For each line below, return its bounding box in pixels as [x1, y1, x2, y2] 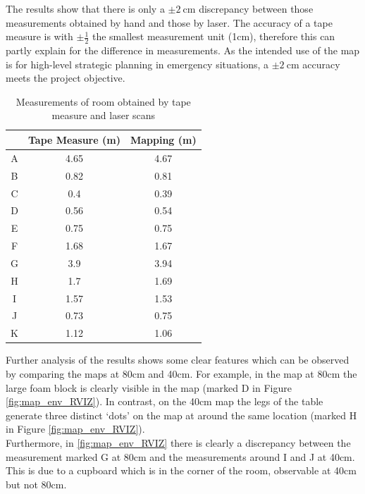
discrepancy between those [199, 1, 314, 16]
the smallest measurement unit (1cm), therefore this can [92, 29, 335, 44]
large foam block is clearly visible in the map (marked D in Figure [6, 380, 292, 395]
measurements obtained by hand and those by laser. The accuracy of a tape [6, 15, 333, 30]
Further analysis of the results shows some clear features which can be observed [6, 352, 349, 367]
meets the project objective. [6, 70, 125, 85]
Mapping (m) [130, 132, 197, 147]
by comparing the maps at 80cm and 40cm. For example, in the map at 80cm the [6, 366, 357, 381]
